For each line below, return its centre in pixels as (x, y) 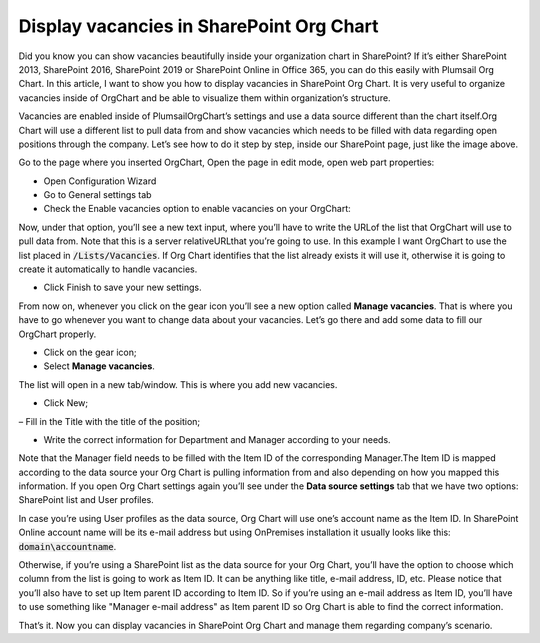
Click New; (66, 403)
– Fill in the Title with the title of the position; (109, 421)
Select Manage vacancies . (99, 366)
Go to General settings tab (97, 195)
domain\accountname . (67, 546)
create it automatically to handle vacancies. (108, 269)
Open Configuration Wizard (100, 181)
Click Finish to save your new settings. (122, 287)
